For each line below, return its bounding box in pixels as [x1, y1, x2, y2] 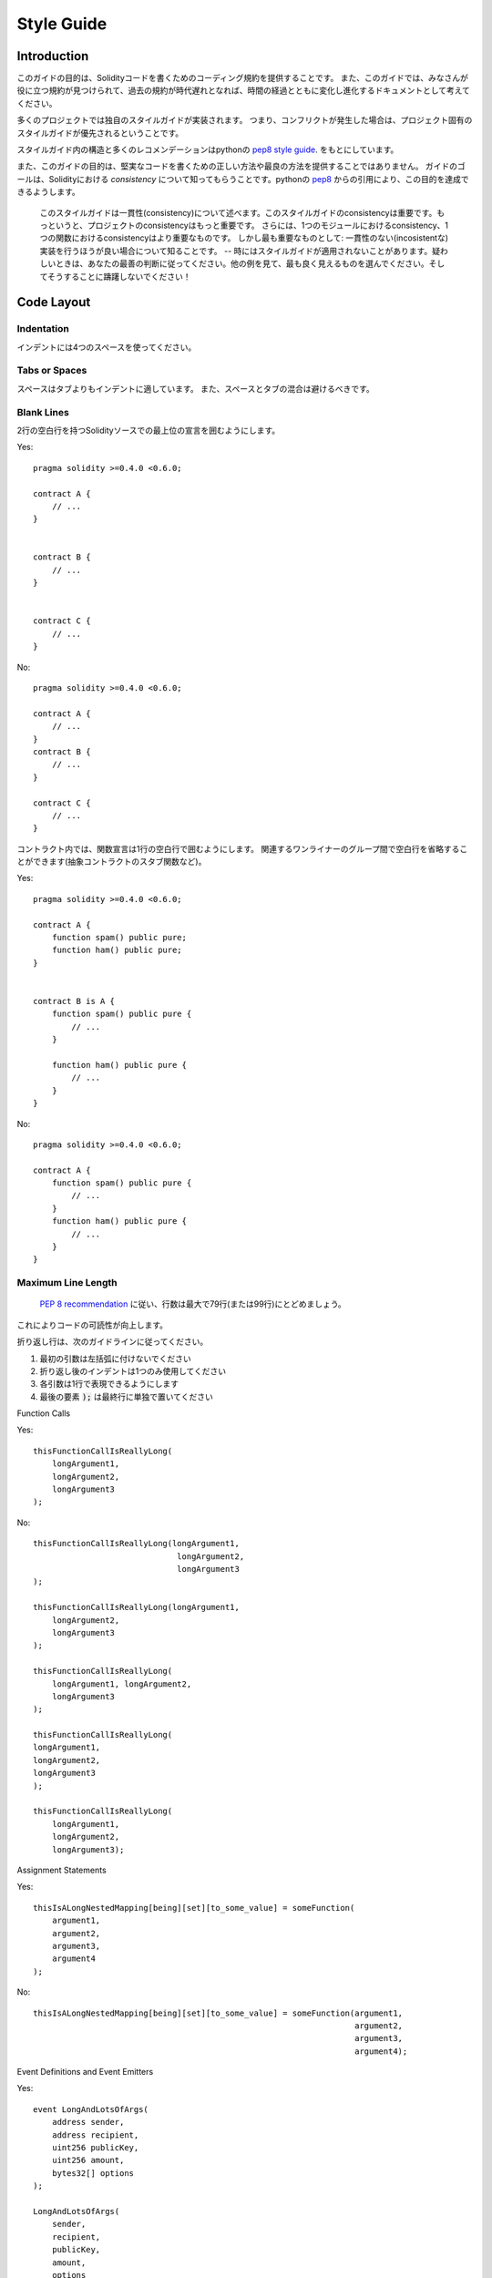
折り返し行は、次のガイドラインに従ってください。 [16, 1336, 209, 1348]
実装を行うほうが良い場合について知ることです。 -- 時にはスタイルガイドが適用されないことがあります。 [39, 245, 433, 256]
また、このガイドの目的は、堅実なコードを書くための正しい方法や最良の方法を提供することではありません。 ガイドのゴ [16, 160, 466, 172]
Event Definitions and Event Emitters [16, 2067, 154, 2078]
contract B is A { [33, 996, 116, 1006]
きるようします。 [16, 187, 81, 198]
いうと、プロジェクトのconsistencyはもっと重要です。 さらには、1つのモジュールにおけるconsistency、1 [55, 220, 448, 231]
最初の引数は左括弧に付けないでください [39, 1353, 191, 1364]
